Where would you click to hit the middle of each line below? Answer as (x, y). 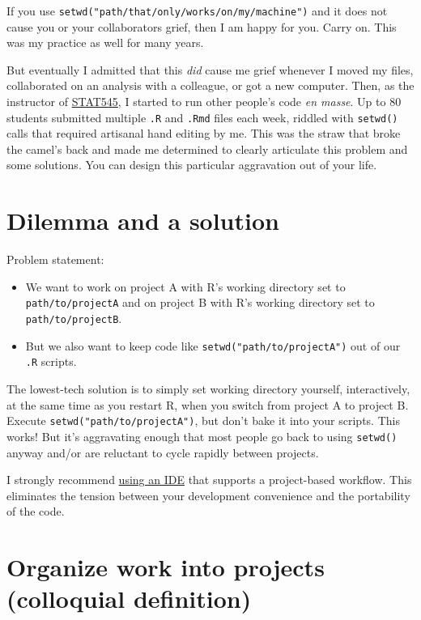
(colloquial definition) (129, 599)
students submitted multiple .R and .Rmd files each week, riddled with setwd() (202, 117)
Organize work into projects (166, 567)
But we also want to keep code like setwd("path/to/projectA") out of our (213, 345)
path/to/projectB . (74, 318)
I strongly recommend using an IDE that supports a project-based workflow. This (209, 480)
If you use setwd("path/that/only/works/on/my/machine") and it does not (197, 11)
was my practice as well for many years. (105, 42)
